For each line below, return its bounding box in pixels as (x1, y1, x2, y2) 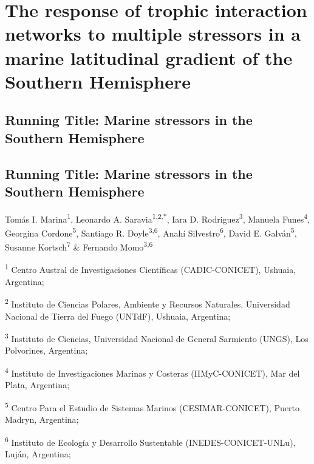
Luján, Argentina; (5, 447, 71, 460)
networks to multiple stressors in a (5, 21, 301, 46)
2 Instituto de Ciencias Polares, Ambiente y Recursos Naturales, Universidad (5, 296, 290, 310)
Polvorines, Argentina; (5, 344, 88, 357)
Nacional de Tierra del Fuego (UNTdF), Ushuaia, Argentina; (5, 309, 231, 322)
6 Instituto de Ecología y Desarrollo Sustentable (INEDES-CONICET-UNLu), (5, 434, 296, 448)
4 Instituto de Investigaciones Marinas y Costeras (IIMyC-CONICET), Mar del (5, 365, 300, 379)
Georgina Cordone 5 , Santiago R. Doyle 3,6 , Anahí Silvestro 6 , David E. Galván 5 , (5, 224, 297, 239)
